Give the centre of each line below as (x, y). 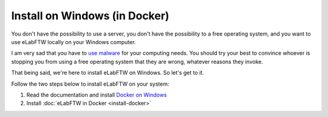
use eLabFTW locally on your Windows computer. (73, 42)
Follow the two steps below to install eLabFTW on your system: (90, 84)
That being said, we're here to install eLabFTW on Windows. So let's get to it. (108, 73)
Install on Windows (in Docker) (90, 16)
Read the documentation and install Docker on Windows (97, 95)
